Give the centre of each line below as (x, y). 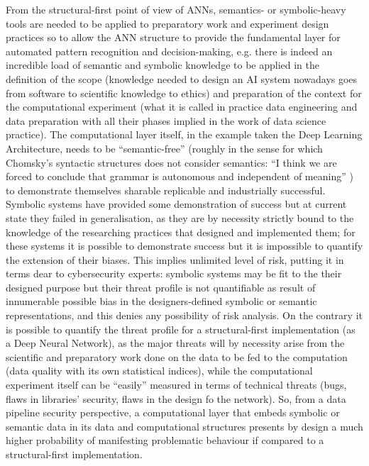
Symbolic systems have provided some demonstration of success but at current (176, 204)
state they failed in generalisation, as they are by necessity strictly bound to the (180, 217)
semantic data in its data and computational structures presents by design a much (184, 426)
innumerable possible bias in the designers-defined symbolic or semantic (161, 301)
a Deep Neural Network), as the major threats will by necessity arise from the (175, 343)
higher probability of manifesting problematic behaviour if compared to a (165, 440)
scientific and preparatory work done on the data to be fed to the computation (177, 356)
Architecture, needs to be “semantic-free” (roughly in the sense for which (164, 148)
